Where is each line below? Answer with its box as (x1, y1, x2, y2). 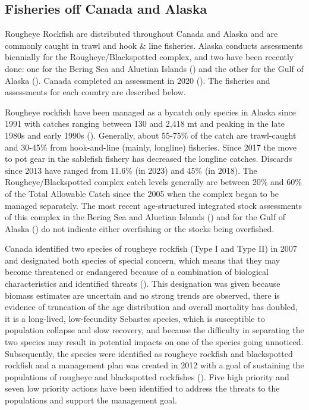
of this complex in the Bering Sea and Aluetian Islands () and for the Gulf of (5, 211, 285, 223)
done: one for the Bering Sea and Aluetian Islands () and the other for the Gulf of (5, 62, 304, 74)
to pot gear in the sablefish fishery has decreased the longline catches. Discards (5, 152, 292, 165)
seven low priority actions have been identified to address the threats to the (5, 382, 280, 395)
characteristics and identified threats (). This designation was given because (5, 277, 280, 290)
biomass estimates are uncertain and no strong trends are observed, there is (5, 289, 280, 301)
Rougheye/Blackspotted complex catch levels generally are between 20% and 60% (5, 176, 302, 188)
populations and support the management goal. (5, 394, 177, 406)
